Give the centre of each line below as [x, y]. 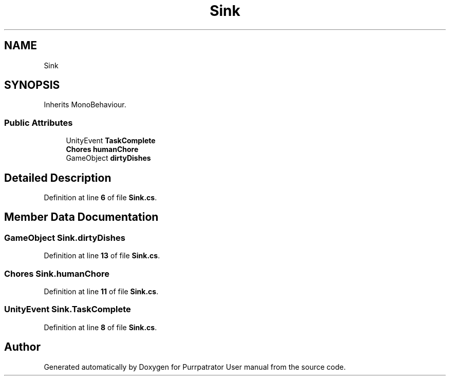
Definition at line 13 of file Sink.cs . [102, 256]
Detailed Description [58, 178]
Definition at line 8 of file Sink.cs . [100, 327]
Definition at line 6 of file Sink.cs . [100, 198]
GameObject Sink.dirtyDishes [65, 237]
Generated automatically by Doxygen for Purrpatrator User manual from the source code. [195, 367]
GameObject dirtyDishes [108, 158]
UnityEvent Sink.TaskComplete [68, 309]
